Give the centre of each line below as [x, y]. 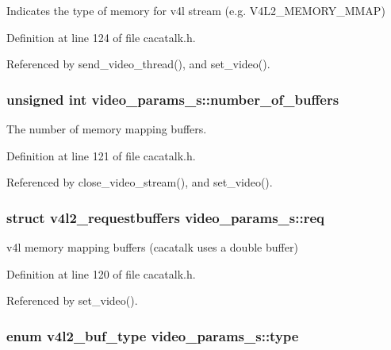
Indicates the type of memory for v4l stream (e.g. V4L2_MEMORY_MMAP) [196, 10]
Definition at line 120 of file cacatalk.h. [101, 273]
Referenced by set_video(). [72, 300]
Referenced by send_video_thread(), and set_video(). [138, 64]
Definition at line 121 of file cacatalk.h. [101, 155]
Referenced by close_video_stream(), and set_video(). [140, 182]
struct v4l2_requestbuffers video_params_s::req [165, 217]
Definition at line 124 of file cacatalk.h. [101, 37]
